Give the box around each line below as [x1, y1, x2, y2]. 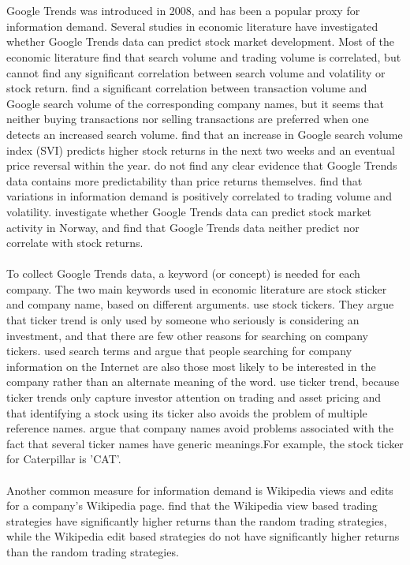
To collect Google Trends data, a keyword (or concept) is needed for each [6, 265, 360, 282]
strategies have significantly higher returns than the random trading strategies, [6, 512, 387, 529]
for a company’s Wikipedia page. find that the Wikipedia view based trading [6, 497, 378, 514]
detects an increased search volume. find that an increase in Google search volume [6, 125, 403, 142]
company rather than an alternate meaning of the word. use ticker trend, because [6, 373, 400, 390]
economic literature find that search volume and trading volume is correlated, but [6, 48, 401, 65]
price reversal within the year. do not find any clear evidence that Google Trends [6, 157, 397, 174]
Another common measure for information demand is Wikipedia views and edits [6, 481, 393, 498]
